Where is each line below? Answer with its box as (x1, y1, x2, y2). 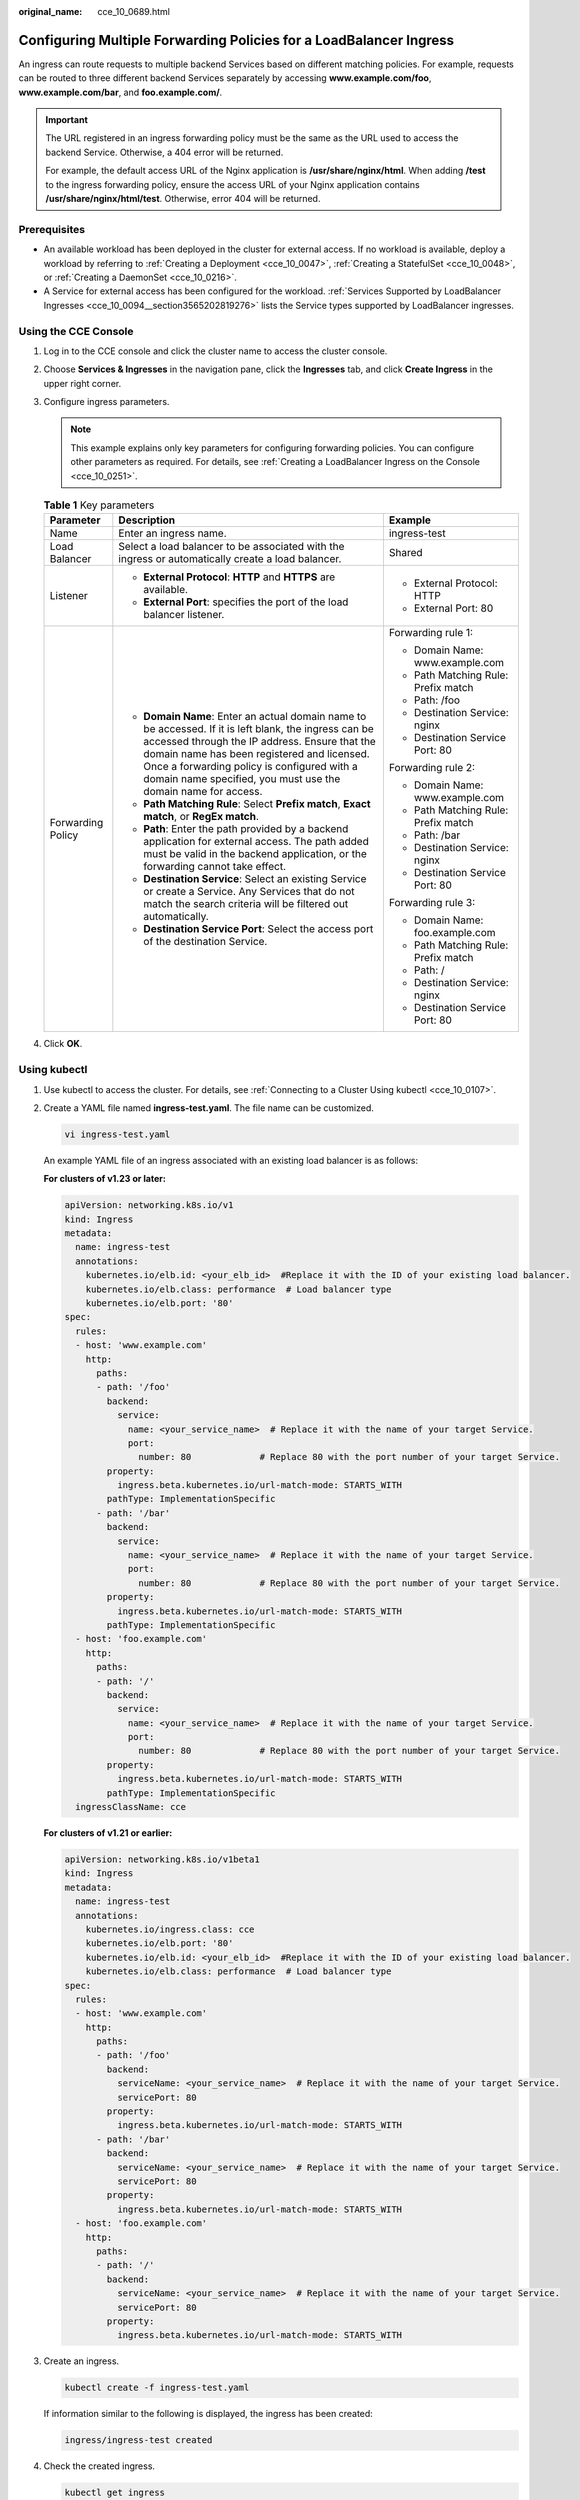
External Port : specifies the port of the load (143, 595, 349, 609)
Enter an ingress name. (118, 526, 227, 540)
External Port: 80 (413, 601, 494, 615)
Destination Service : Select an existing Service (143, 872, 367, 886)
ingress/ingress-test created (64, 2435, 213, 2446)
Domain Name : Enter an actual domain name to (143, 710, 367, 724)
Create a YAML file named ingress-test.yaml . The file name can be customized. (43, 1101, 375, 1114)
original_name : (18, 6, 83, 17)
